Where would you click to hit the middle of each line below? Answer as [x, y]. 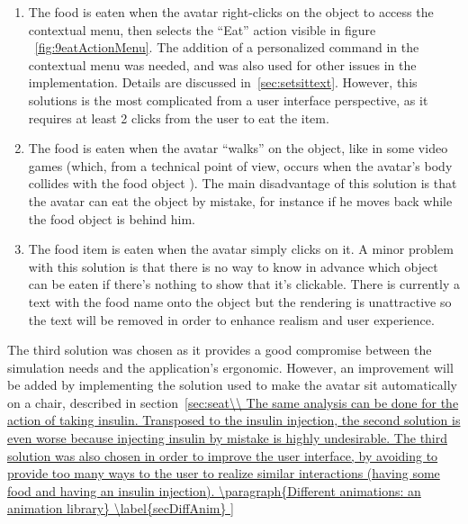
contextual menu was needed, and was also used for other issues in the [222, 64]
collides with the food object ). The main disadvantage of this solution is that [243, 183]
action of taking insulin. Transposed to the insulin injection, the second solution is [234, 420]
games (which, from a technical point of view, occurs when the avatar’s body [240, 165]
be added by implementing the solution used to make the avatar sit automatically [232, 385]
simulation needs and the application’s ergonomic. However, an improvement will [230, 367]
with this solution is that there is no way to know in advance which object [233, 266]
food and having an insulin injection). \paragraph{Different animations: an [214, 490]
